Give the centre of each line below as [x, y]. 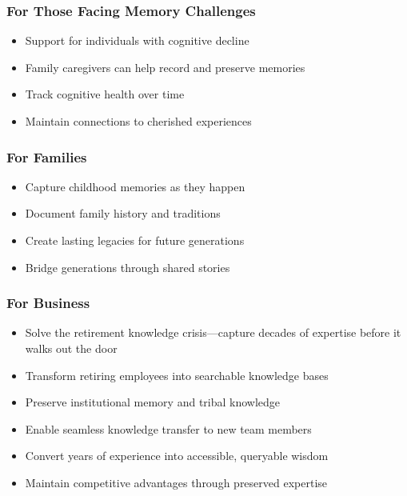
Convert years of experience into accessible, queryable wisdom [177, 456]
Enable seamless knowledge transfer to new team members [168, 428]
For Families [47, 156]
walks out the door [71, 348]
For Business [48, 303]
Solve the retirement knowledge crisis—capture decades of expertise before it [213, 332]
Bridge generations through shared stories [128, 267]
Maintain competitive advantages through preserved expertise [176, 482]
